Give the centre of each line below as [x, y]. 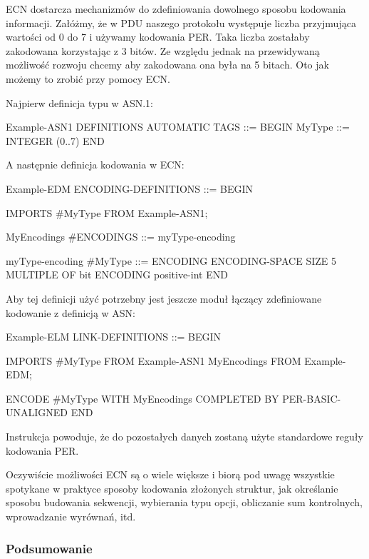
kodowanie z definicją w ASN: [71, 312]
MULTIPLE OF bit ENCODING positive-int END [117, 275]
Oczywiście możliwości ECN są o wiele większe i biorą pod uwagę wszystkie [170, 474]
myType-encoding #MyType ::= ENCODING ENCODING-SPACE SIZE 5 [171, 260]
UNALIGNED [37, 412]
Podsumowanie [49, 548]
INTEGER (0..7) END [55, 140]
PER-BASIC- [312, 398]
